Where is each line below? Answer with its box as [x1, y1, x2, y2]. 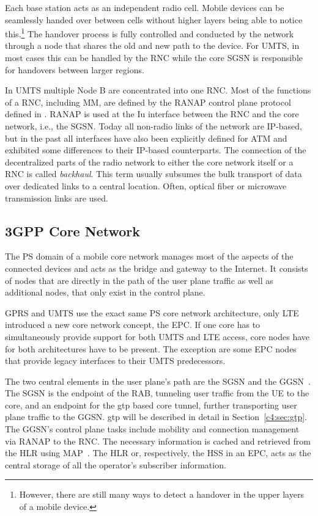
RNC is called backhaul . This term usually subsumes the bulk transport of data [5, 167, 302, 180]
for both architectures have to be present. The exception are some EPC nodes [5, 342, 297, 355]
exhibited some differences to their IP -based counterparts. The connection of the [5, 144, 306, 156]
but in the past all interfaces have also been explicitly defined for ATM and [5, 131, 287, 144]
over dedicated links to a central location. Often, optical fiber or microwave [5, 179, 287, 192]
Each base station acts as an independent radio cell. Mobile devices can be [5, 1, 284, 13]
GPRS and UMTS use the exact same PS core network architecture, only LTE [5, 306, 299, 319]
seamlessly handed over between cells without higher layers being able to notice [5, 13, 303, 26]
